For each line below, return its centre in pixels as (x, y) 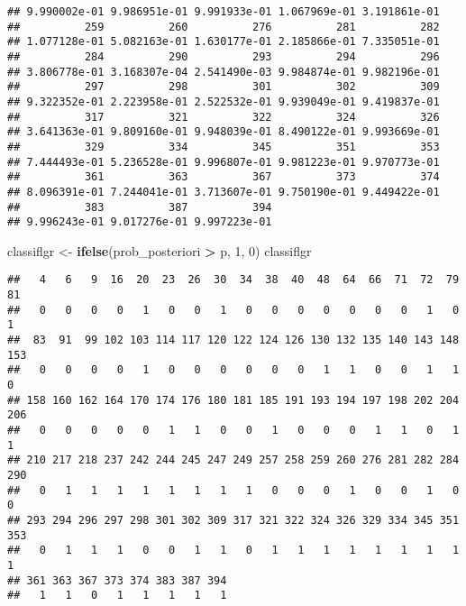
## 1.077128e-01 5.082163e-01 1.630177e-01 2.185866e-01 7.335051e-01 (224, 42)
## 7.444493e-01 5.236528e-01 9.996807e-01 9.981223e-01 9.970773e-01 (224, 162)
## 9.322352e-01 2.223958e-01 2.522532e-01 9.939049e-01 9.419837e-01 (224, 101)
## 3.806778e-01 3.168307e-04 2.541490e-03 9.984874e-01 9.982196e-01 (224, 72)
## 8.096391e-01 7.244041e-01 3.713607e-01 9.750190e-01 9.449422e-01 (224, 192)
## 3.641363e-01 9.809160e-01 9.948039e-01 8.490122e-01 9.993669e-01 (224, 132)
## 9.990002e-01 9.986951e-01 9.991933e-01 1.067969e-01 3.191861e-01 (224, 12)
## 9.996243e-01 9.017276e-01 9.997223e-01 (140, 222)
